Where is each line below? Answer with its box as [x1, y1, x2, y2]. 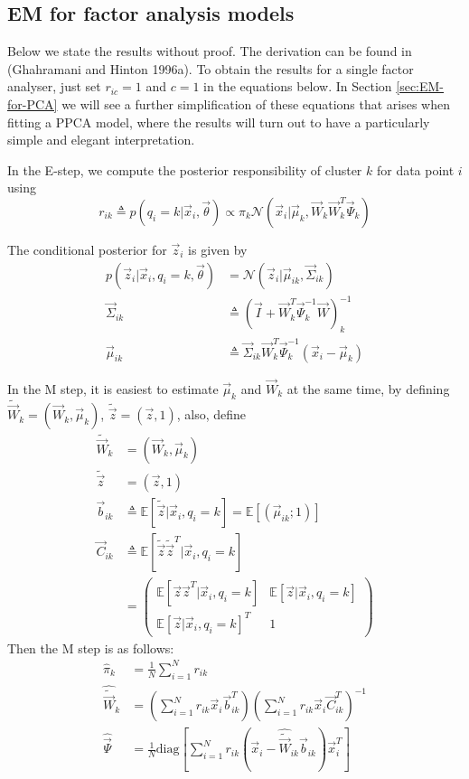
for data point [376, 160, 455, 179]
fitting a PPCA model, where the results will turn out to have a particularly [7, 112, 430, 131]
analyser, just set [7, 77, 101, 96]
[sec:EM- [396, 77, 445, 96]
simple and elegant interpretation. [7, 130, 195, 149]
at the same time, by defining [286, 379, 450, 398]
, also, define [176, 405, 247, 424]
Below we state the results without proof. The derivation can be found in [7, 42, 412, 61]
